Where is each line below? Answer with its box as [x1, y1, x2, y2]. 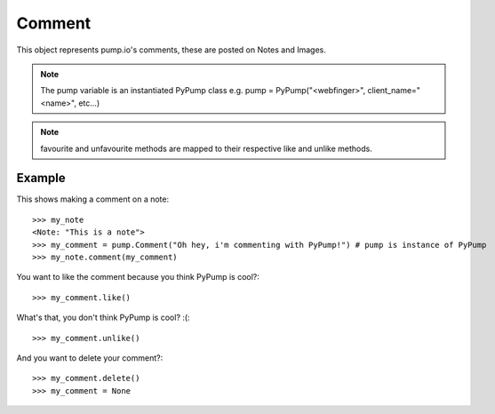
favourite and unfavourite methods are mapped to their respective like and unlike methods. [40, 143, 372, 154]
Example [16, 171, 66, 186]
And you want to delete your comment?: [16, 352, 164, 363]
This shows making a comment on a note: [16, 194, 169, 204]
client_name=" [367, 85, 421, 96]
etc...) [78, 98, 100, 108]
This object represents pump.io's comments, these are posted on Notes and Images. [16, 44, 326, 55]
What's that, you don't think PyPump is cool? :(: [16, 312, 190, 323]
